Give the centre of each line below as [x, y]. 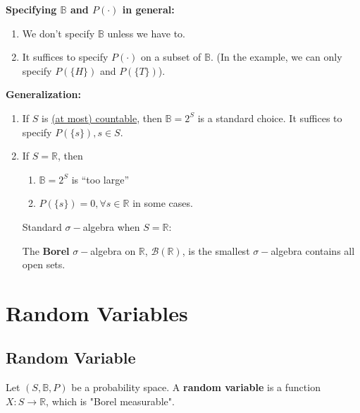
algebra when [111, 226]
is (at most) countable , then [102, 118]
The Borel [46, 250]
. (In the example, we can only [276, 57]
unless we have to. [147, 33]
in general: [148, 9]
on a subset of [171, 57]
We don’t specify [58, 33]
